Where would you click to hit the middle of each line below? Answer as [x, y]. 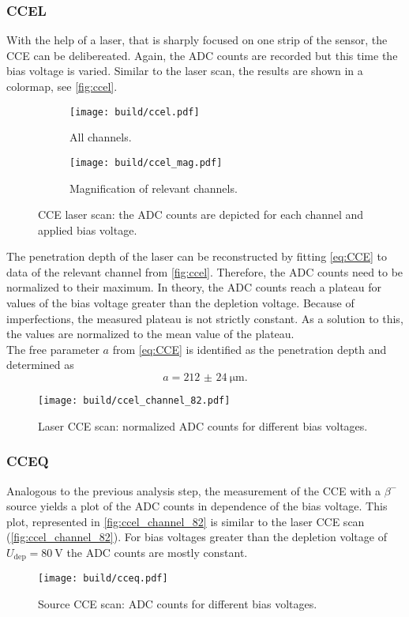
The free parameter [53, 349]
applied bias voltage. [88, 229]
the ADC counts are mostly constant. [157, 552]
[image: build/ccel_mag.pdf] [146, 162]
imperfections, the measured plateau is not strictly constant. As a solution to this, [205, 318]
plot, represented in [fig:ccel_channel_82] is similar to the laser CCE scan [186, 521]
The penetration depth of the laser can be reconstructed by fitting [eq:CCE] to [197, 256]
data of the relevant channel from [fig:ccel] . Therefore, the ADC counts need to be [205, 271]
